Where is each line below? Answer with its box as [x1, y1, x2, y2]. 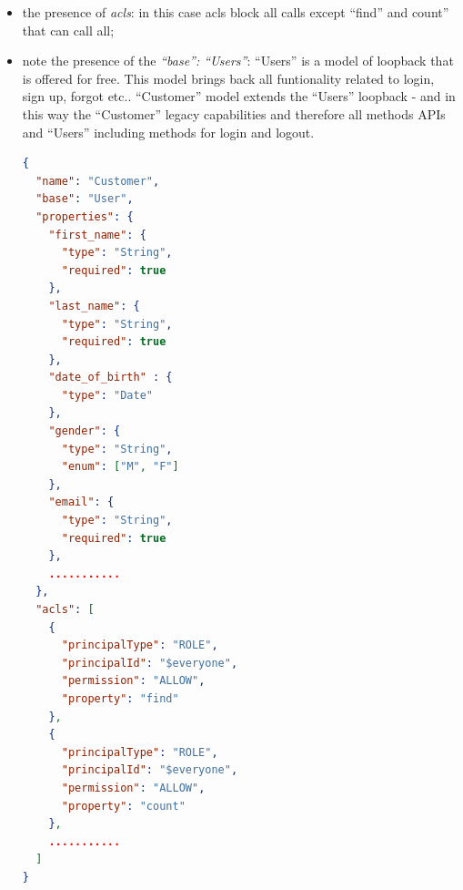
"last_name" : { [48, 299, 140, 312]
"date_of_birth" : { [48, 371, 173, 384]
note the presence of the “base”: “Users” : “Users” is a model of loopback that [22, 51, 454, 70]
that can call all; [22, 20, 115, 39]
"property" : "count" [61, 799, 186, 813]
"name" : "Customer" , [35, 174, 160, 188]
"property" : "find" [61, 691, 179, 705]
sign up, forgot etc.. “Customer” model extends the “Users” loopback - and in [22, 87, 456, 106]
